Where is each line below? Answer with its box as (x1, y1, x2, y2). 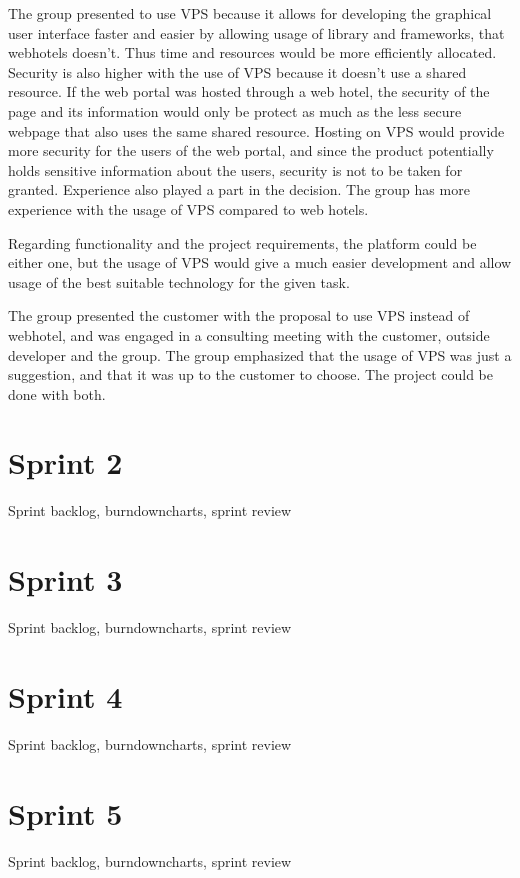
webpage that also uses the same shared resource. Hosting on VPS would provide (8, 120, 505, 141)
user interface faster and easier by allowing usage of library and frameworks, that (8, 22, 505, 43)
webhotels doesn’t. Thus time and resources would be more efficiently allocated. (8, 42, 497, 63)
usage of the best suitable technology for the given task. (8, 271, 350, 292)
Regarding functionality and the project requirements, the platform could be (8, 232, 477, 253)
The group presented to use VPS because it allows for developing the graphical (8, 3, 492, 23)
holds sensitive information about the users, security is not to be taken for (8, 159, 463, 180)
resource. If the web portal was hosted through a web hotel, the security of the (8, 81, 490, 102)
